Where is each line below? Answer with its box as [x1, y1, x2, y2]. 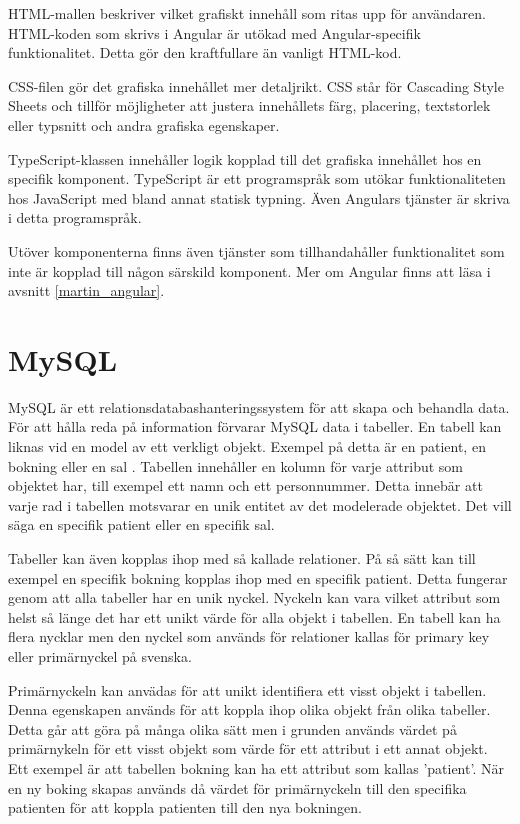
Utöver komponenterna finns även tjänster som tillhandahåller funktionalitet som [8, 240, 505, 261]
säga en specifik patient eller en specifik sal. [8, 514, 275, 535]
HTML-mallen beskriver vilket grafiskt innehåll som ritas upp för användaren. [8, 3, 486, 23]
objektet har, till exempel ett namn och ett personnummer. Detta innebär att [8, 475, 483, 496]
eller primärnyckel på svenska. [8, 645, 192, 666]
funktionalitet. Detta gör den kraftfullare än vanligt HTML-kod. [8, 42, 402, 63]
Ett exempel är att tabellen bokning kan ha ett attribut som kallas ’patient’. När [8, 757, 504, 778]
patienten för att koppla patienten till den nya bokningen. [8, 797, 362, 818]
